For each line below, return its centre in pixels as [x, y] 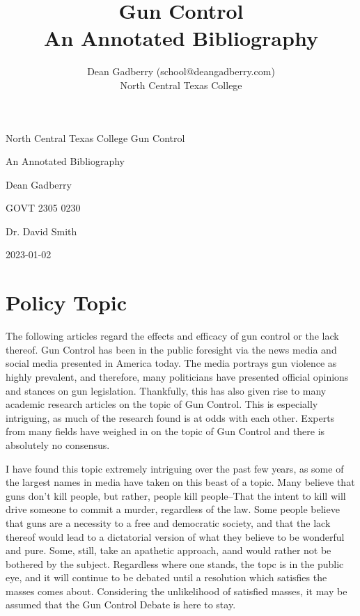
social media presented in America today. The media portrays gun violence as [171, 363]
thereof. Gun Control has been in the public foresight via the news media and [171, 349]
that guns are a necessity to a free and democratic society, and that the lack [168, 522]
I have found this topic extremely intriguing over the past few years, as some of [175, 468]
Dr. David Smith [41, 231]
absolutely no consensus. [58, 444]
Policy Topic [66, 302]
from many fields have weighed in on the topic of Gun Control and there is [165, 431]
